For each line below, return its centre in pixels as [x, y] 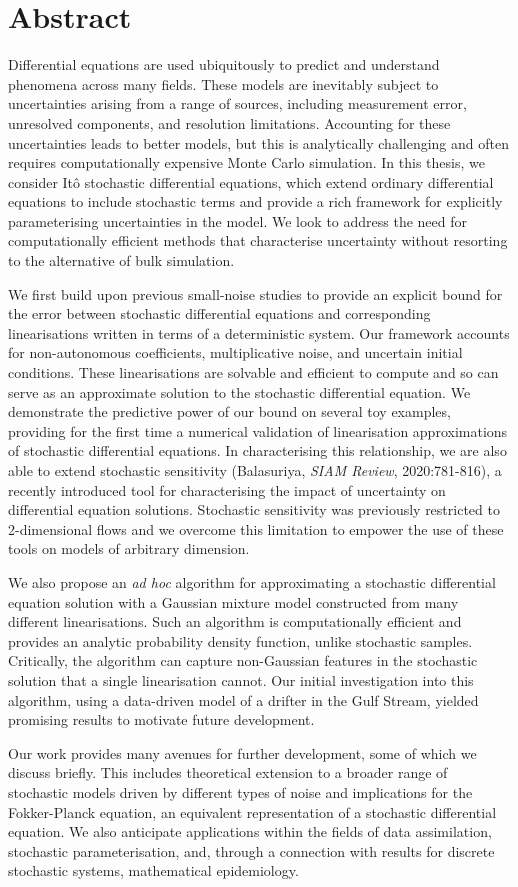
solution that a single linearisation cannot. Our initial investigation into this [241, 679]
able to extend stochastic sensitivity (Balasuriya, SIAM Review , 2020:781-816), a [255, 470]
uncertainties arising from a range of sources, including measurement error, [237, 103]
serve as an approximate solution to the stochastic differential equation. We [239, 391]
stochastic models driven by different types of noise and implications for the [240, 791]
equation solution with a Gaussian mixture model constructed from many [233, 601]
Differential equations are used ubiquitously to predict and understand [224, 64]
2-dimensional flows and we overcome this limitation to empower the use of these [256, 528]
